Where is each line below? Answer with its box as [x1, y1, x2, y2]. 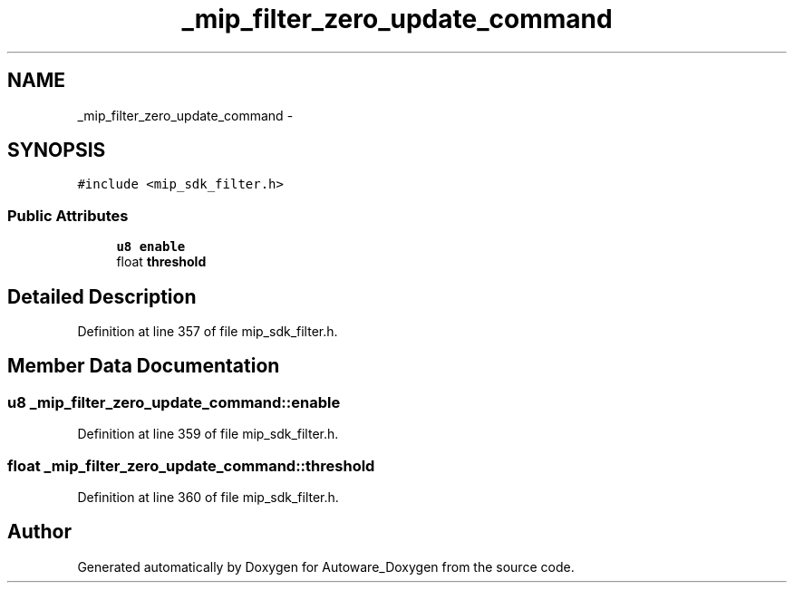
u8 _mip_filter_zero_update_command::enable [7, 392, 341, 411]
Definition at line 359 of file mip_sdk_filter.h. [77, 426, 339, 442]
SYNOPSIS [7, 139, 106, 162]
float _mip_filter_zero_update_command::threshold [7, 456, 375, 475]
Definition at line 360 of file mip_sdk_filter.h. [77, 489, 339, 505]
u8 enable [116, 239, 186, 255]
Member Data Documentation [7, 354, 280, 378]
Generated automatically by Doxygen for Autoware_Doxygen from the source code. [77, 558, 575, 575]
